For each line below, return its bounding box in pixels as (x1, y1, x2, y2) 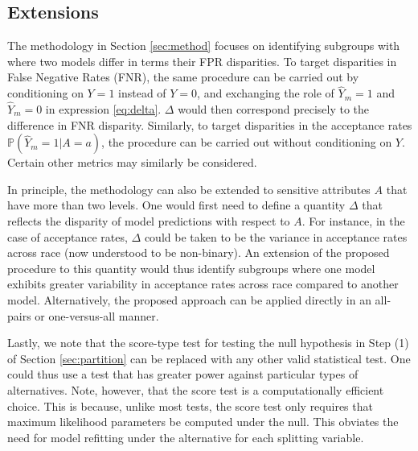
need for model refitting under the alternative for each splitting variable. (7, 428, 364, 445)
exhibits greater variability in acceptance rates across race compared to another (7, 275, 399, 292)
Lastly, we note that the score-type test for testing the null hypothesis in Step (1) (7, 334, 409, 351)
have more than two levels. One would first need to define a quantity (7, 197, 346, 213)
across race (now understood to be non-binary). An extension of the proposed (7, 244, 390, 261)
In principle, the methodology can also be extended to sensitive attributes (7, 180, 371, 197)
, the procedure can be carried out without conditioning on (101, 134, 392, 151)
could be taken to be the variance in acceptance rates (144, 228, 408, 245)
